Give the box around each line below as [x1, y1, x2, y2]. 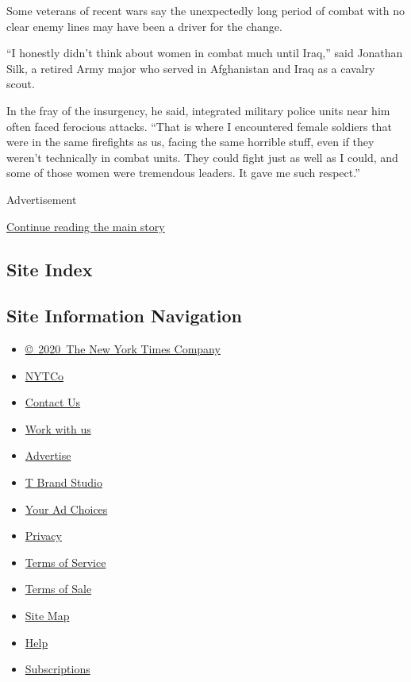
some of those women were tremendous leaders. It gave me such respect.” [6, 164, 360, 181]
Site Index [6, 256, 93, 281]
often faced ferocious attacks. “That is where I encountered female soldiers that [6, 118, 392, 134]
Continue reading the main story [6, 218, 165, 234]
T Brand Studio [25, 474, 102, 491]
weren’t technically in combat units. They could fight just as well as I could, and [6, 148, 398, 165]
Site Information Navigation [6, 303, 242, 328]
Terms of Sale [25, 580, 92, 597]
